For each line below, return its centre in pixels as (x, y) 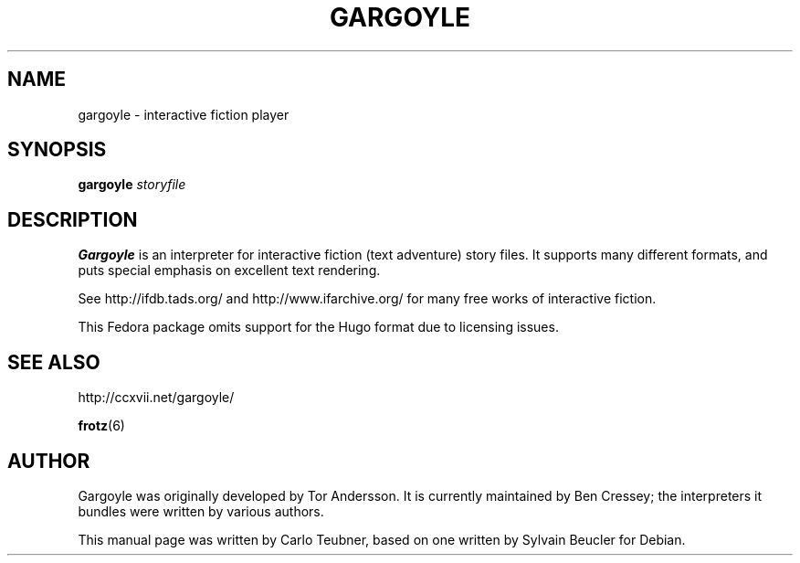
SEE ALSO (54, 362)
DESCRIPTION (73, 219)
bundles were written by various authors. (201, 511)
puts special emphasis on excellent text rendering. (229, 271)
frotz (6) (101, 426)
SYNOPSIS (57, 150)
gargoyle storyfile (132, 185)
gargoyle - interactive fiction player (184, 114)
